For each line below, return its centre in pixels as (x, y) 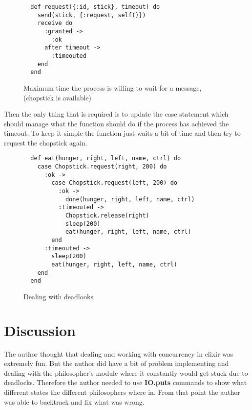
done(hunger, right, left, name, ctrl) (130, 199)
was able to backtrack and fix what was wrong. (74, 401)
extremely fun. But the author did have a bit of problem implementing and (116, 363)
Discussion (40, 330)
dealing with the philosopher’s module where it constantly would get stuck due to (126, 373)
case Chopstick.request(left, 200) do (114, 183)
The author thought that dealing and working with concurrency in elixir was (119, 353)
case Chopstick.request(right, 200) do (102, 167)
